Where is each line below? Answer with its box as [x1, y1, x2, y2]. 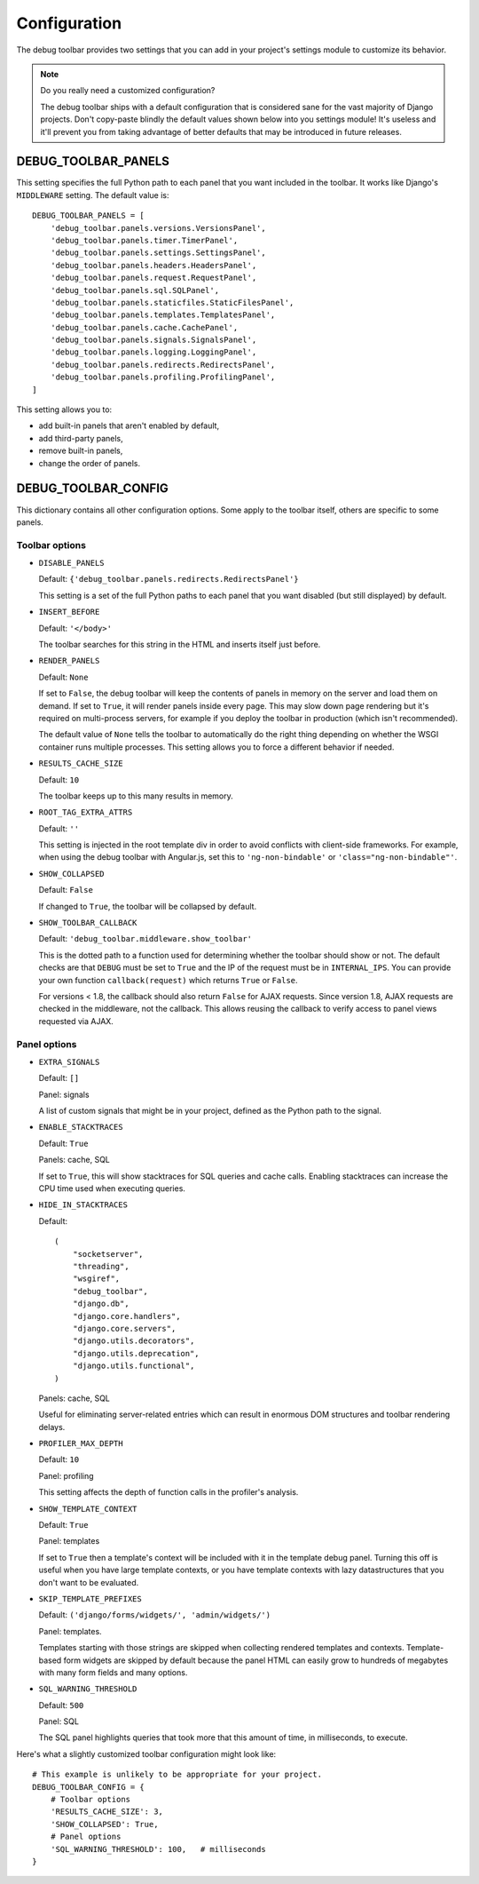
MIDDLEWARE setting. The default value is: [16, 189, 169, 200]
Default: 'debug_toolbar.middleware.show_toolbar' [38, 934, 253, 944]
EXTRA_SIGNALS [38, 1057, 100, 1067]
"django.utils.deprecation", [72, 1348, 200, 1358]
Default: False [38, 885, 93, 895]
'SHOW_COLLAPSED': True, [50, 1819, 159, 1829]
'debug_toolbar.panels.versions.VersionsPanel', [50, 223, 266, 233]
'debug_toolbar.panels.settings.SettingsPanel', [50, 248, 266, 258]
